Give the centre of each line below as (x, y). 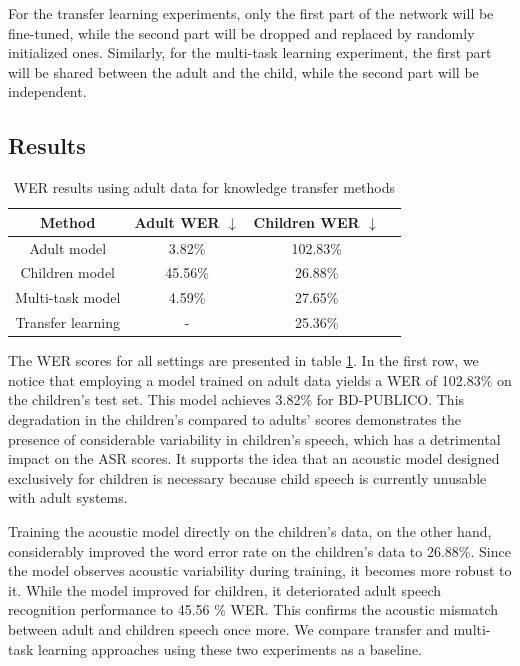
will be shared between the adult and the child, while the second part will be (243, 71)
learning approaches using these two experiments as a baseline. (230, 648)
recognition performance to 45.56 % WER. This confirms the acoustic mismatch (253, 609)
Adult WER (177, 221)
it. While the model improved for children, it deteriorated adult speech (225, 589)
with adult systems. (68, 497)
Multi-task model (68, 297)
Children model (68, 272)
